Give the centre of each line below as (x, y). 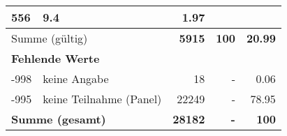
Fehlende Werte (56, 58)
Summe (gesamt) (59, 119)
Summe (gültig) (50, 38)
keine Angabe (76, 78)
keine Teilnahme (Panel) (102, 99)
